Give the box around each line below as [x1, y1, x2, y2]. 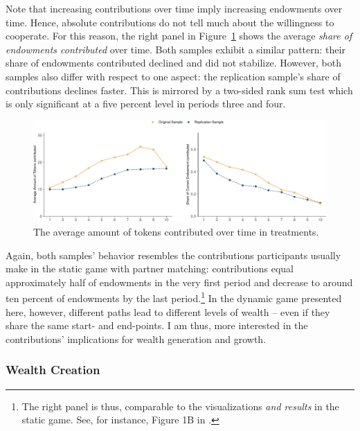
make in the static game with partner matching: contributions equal [6, 261, 294, 276]
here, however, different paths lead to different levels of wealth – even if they [6, 304, 330, 319]
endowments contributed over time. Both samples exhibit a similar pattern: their [6, 42, 345, 56]
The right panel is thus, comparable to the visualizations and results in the [21, 398, 339, 413]
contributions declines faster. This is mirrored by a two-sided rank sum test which [6, 82, 353, 97]
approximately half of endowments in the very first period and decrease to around [6, 274, 353, 289]
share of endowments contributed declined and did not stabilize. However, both [6, 55, 341, 70]
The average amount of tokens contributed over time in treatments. [33, 224, 319, 238]
